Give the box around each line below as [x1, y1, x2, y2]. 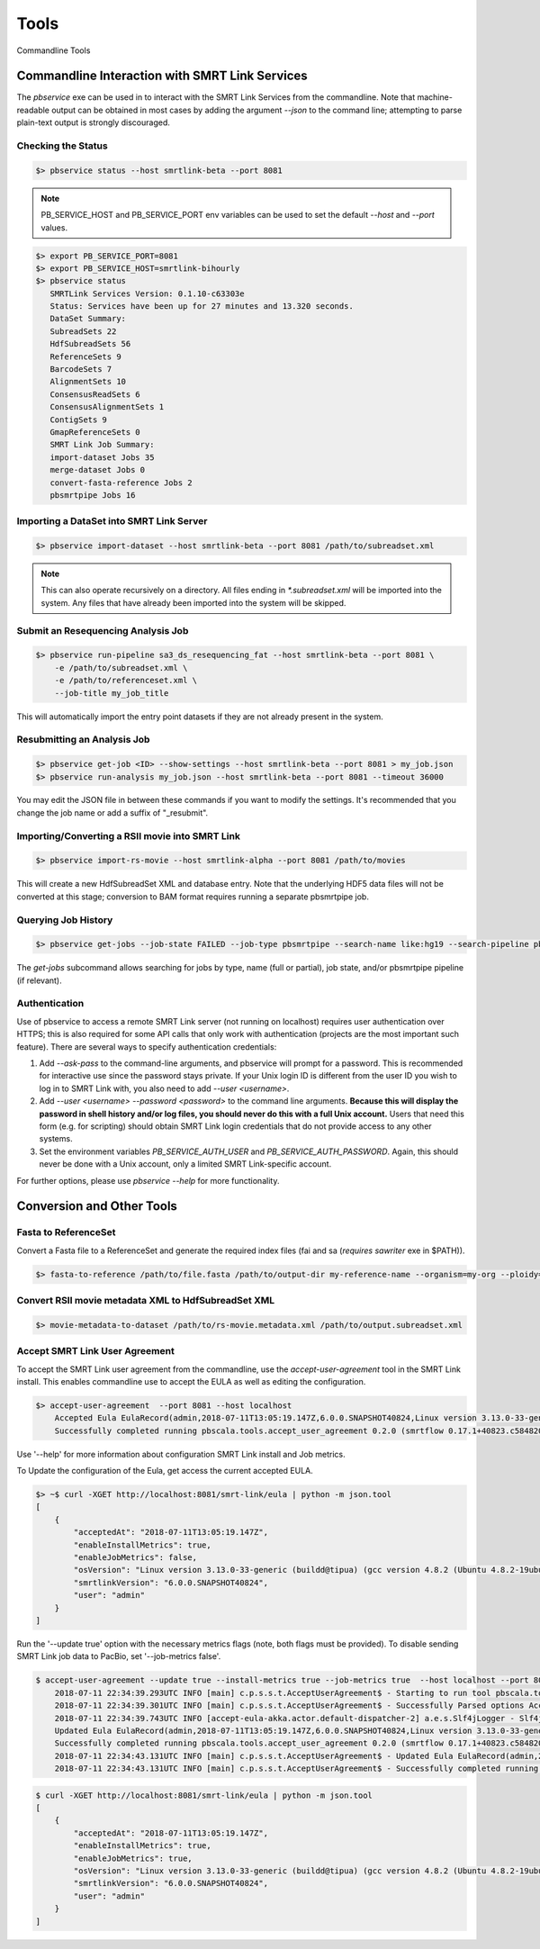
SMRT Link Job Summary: [49, 439, 155, 450]
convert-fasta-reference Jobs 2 [49, 477, 193, 488]
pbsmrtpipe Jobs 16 [49, 490, 136, 500]
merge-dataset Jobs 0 [49, 465, 146, 475]
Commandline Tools [16, 45, 91, 56]
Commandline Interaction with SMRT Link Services [16, 68, 308, 84]
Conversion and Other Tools [16, 1198, 177, 1214]
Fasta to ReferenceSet [16, 1226, 116, 1239]
